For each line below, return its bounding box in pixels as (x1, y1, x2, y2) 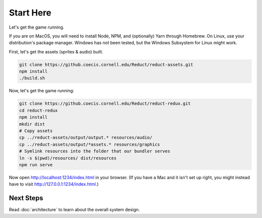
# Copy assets (19, 128, 53, 134)
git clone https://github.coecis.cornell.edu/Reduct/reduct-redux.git (19, 101, 191, 106)
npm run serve (19, 162, 53, 168)
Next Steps (9, 194, 43, 202)
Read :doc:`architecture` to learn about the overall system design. (9, 207, 140, 213)
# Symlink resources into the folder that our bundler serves (19, 149, 170, 154)
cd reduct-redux (19, 107, 58, 113)
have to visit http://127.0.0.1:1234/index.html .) (9, 181, 99, 187)
